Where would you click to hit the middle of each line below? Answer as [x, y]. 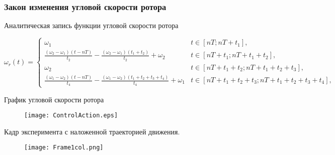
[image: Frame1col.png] [64, 148]
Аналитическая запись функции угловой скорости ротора [91, 25]
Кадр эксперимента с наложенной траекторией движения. [92, 131]
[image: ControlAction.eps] [71, 116]
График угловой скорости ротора [54, 99]
